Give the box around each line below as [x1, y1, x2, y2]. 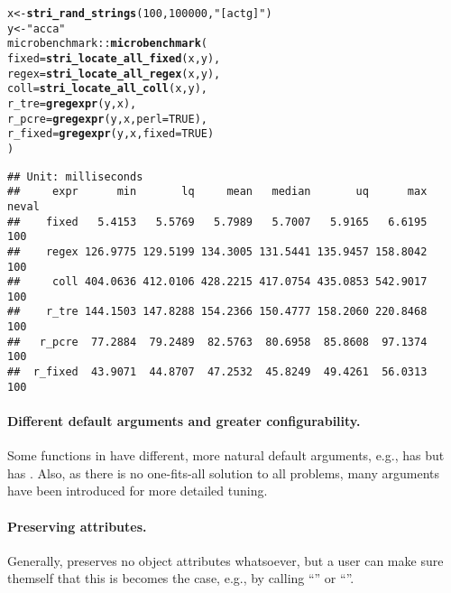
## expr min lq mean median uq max [7, 185, 428, 199]
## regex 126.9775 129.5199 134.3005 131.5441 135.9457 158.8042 [7, 245, 428, 258]
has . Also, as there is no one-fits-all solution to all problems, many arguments [7, 463, 440, 482]
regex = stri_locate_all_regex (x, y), [7, 67, 221, 80]
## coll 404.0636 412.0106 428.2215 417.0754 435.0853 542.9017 [7, 275, 428, 289]
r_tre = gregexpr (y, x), [7, 97, 137, 110]
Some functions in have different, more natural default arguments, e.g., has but [7, 446, 445, 465]
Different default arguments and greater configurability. [7, 412, 361, 430]
